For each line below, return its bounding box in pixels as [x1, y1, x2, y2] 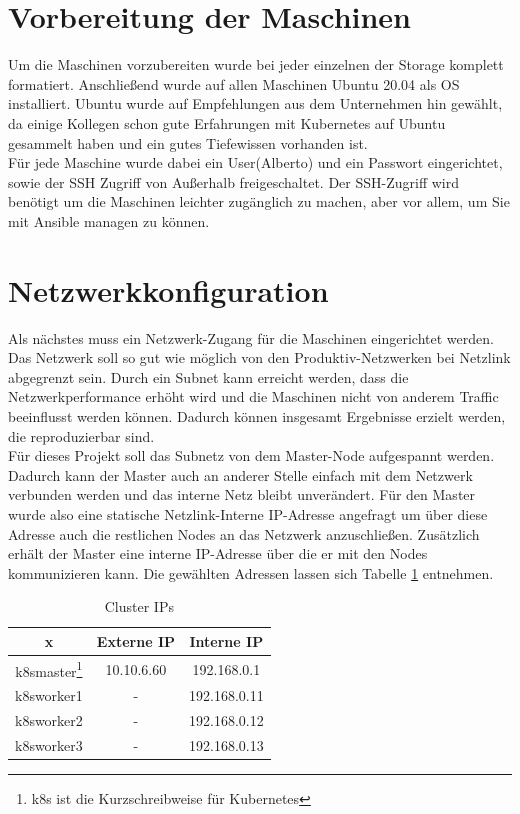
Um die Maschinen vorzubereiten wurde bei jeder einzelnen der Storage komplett [8, 54, 504, 75]
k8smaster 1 [15, 657, 83, 681]
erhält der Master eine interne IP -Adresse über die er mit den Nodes [8, 543, 428, 564]
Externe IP [96, 630, 175, 651]
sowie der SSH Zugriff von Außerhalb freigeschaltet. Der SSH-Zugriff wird [8, 171, 459, 192]
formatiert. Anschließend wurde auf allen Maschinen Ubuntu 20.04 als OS [8, 73, 460, 94]
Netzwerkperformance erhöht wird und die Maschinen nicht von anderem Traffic [8, 386, 499, 407]
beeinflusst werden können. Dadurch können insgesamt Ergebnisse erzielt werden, [8, 405, 506, 426]
